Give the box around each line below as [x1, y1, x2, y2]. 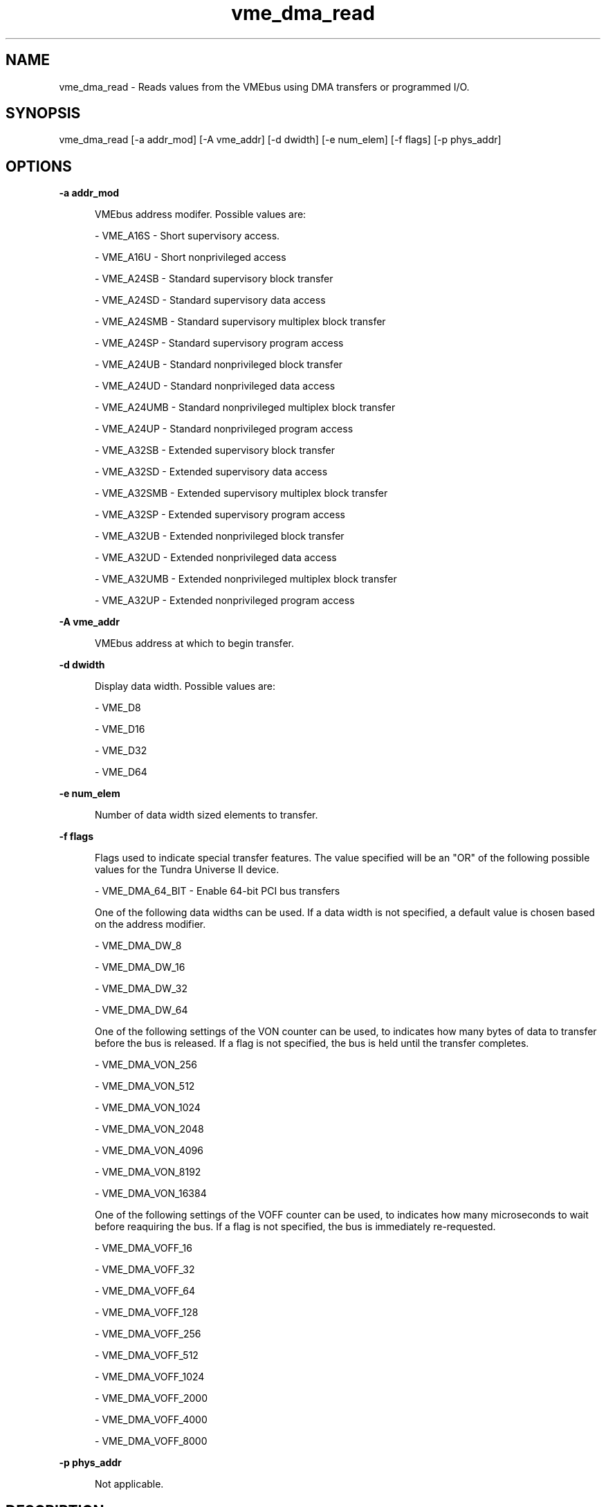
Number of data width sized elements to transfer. [95, 809, 318, 821]
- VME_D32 [95, 745, 147, 757]
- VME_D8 [95, 702, 141, 714]
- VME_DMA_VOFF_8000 [95, 1435, 208, 1447]
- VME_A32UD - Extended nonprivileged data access [95, 551, 337, 564]
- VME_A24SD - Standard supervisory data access [95, 294, 326, 307]
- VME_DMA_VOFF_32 [95, 1263, 195, 1276]
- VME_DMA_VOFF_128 [95, 1306, 199, 1319]
